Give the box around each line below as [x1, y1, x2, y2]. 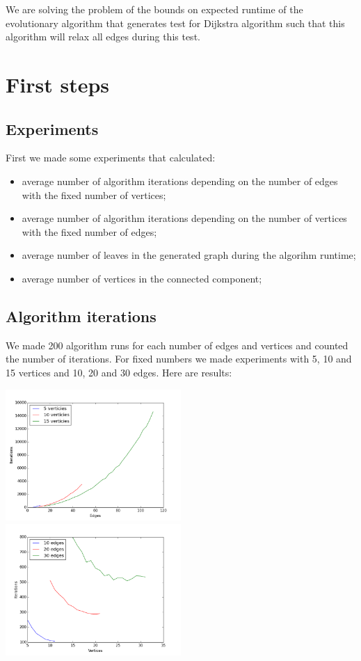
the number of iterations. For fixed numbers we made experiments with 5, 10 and [6, 351, 352, 366]
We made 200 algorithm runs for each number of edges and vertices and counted [6, 337, 348, 352]
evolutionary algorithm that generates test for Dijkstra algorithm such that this [6, 15, 345, 30]
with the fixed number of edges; [22, 224, 157, 239]
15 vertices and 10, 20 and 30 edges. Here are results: [6, 365, 232, 379]
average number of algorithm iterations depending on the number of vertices [22, 211, 347, 225]
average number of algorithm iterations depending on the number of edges [22, 173, 338, 188]
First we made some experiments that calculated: [6, 150, 216, 165]
